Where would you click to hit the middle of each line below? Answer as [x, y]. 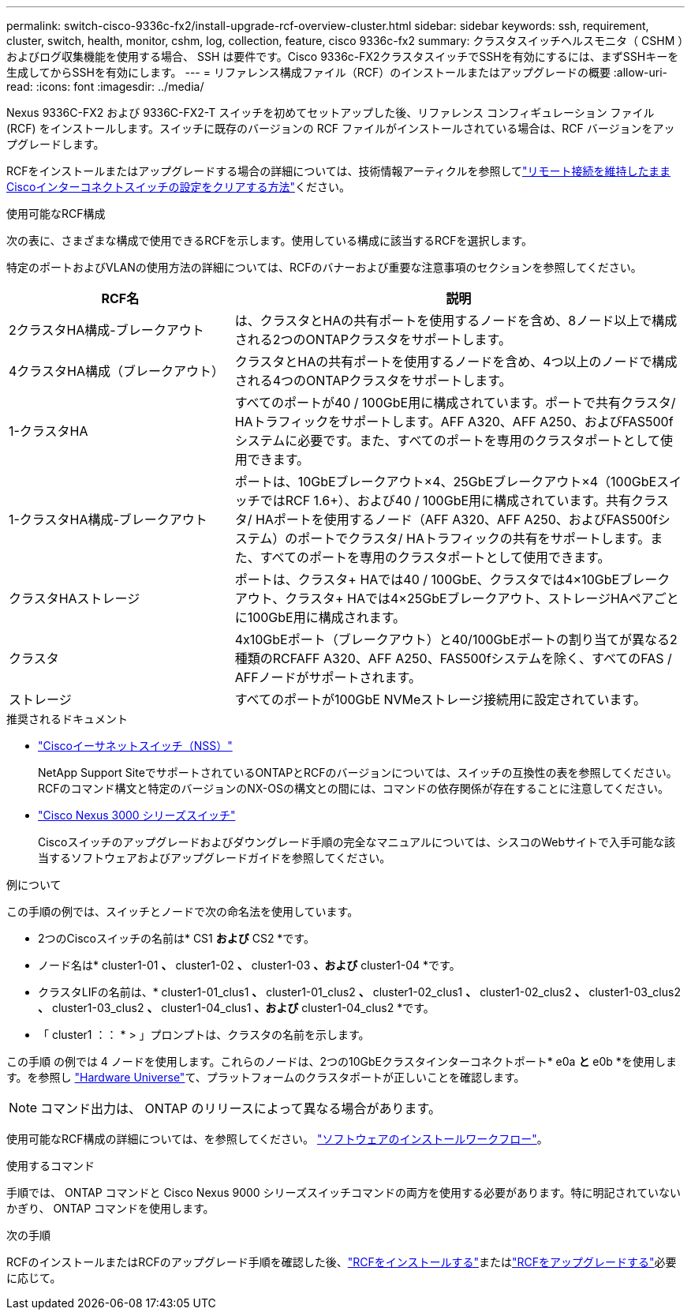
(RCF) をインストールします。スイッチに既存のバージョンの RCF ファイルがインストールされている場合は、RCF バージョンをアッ [341, 128]
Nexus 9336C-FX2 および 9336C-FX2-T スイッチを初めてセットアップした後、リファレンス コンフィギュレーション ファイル [331, 112]
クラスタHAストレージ [75, 598]
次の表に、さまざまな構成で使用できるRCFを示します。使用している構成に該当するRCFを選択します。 [270, 240]
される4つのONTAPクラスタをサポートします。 [373, 381]
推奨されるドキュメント [67, 719]
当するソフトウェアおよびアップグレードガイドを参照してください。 [215, 858]
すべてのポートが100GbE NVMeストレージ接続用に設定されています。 [440, 699]
